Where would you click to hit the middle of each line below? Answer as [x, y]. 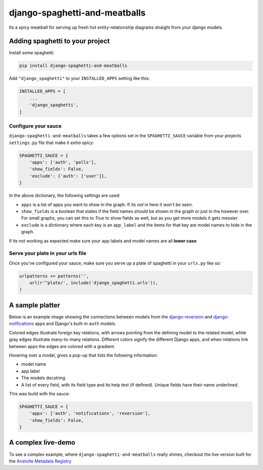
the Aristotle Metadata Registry [40, 461]
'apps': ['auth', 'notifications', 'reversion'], [90, 413]
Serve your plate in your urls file [48, 253]
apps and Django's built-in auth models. [76, 324]
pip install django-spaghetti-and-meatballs [73, 66]
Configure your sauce [35, 126]
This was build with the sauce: [39, 393]
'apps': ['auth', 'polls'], [63, 163]
